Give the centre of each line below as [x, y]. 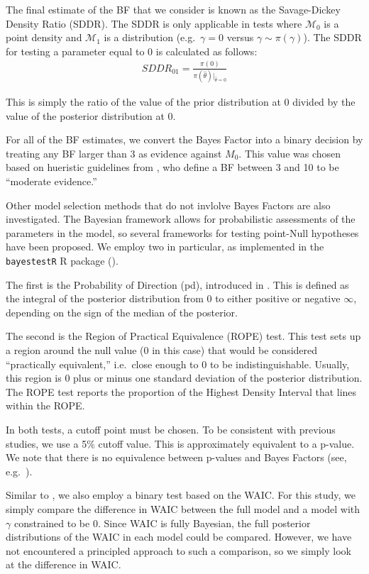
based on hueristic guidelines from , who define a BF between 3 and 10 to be [172, 167]
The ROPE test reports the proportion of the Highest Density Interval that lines [181, 391]
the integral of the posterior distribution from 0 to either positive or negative [173, 298]
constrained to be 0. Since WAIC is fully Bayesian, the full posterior [162, 523]
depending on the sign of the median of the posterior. [122, 312]
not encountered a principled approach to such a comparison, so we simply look [178, 550]
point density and [44, 37]
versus [240, 37]
